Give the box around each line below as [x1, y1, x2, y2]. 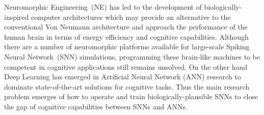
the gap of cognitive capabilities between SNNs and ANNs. [4, 101, 188, 111]
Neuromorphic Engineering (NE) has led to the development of [4, 2, 202, 12]
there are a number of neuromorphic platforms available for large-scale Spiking [4, 41, 250, 52]
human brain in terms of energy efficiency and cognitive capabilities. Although [4, 31, 249, 42]
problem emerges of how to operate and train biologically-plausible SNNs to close [4, 91, 258, 102]
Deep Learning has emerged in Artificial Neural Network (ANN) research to [4, 71, 241, 82]
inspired [4, 11, 29, 22]
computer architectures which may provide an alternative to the [31, 11, 231, 22]
